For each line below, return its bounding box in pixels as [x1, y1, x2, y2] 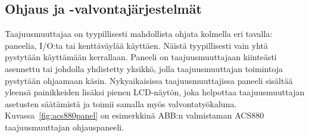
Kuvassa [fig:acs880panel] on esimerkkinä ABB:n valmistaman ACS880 [5, 109, 264, 122]
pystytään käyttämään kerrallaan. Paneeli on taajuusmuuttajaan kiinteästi [5, 51, 277, 63]
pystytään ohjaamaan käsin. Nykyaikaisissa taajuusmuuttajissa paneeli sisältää [5, 74, 293, 86]
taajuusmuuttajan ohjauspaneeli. [5, 120, 124, 133]
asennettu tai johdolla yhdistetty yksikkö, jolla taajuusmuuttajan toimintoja [5, 62, 283, 74]
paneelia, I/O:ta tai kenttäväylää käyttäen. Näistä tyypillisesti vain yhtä [5, 39, 269, 51]
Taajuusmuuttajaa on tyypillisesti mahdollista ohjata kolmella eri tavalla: [5, 27, 273, 40]
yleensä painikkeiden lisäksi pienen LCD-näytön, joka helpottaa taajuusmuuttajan [5, 86, 305, 98]
